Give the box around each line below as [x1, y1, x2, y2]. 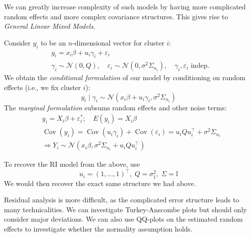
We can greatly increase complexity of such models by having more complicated [4, 1, 246, 11]
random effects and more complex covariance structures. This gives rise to [4, 11, 228, 21]
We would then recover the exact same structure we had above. [4, 178, 196, 188]
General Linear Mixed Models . [4, 21, 96, 31]
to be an [41, 37, 66, 47]
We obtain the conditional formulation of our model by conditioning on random [4, 72, 246, 83]
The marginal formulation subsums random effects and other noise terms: [4, 102, 227, 112]
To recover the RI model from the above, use [4, 159, 140, 169]
